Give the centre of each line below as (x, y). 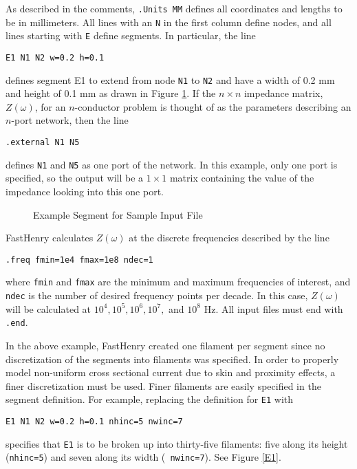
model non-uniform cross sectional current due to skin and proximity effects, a (171, 372)
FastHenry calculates (50, 238)
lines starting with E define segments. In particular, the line (131, 35)
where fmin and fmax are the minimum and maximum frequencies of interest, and (178, 282)
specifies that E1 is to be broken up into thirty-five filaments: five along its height (177, 443)
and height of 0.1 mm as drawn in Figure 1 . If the (111, 93)
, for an (50, 106)
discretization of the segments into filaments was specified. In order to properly (172, 359)
